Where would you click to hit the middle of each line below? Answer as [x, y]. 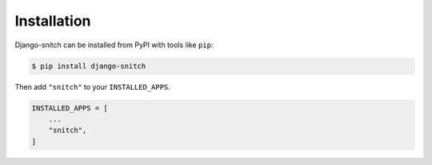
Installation [53, 21]
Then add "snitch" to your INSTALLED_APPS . [93, 87]
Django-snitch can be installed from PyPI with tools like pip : [114, 45]
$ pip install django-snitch [89, 66]
